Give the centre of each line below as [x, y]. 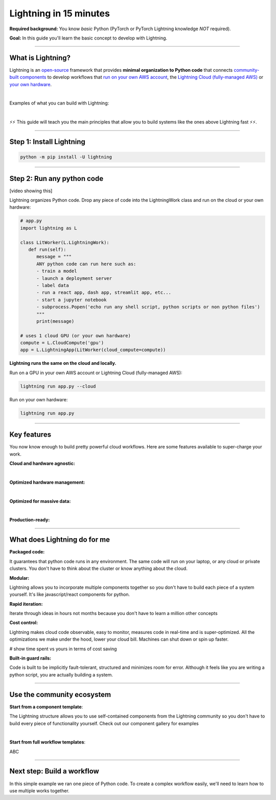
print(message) [55, 321]
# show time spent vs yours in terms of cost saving [63, 649]
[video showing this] [31, 191]
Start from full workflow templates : [48, 742]
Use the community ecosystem [60, 694]
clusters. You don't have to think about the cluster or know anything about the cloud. [98, 568]
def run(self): [47, 250]
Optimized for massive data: [40, 501]
